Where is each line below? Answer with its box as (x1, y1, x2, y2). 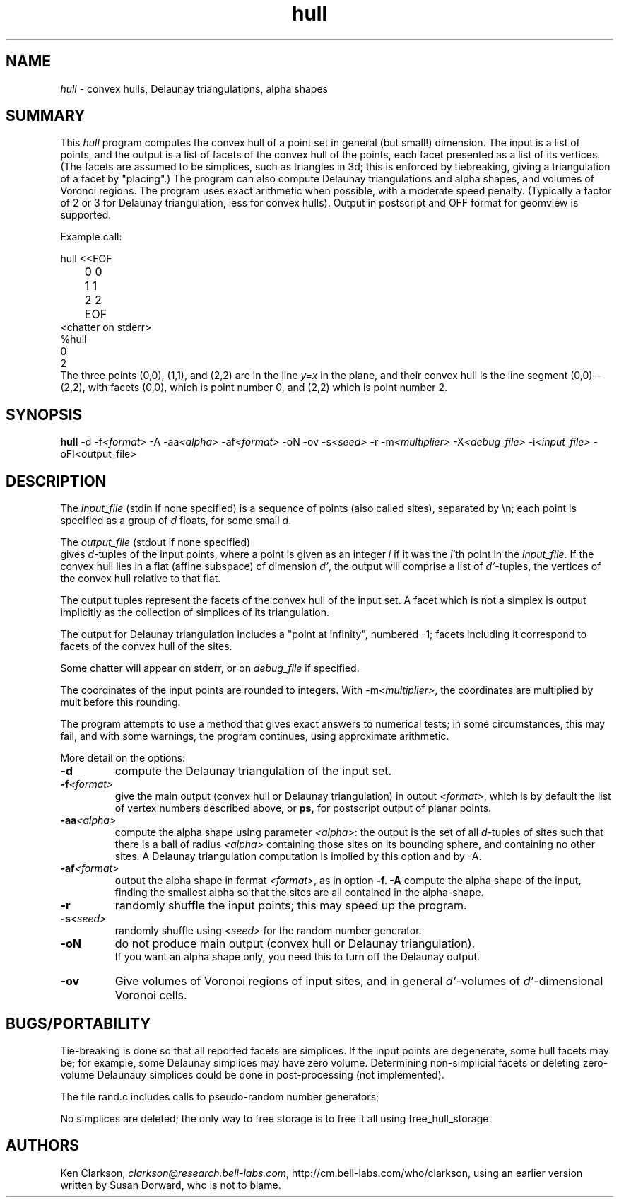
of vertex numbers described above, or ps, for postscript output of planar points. (114, 802, 492, 815)
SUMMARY (6, 107, 86, 125)
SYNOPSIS (6, 405, 83, 424)
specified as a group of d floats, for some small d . (60, 514, 292, 527)
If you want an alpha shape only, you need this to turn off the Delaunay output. (114, 951, 481, 963)
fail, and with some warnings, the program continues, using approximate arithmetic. (60, 730, 449, 743)
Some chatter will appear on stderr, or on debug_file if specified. (60, 662, 360, 675)
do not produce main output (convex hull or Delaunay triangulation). (114, 936, 476, 951)
